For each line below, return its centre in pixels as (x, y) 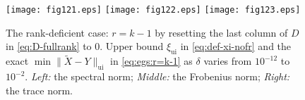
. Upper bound (132, 46)
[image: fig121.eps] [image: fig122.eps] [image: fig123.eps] (153, 10)
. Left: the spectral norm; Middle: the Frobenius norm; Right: (157, 76)
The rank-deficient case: (57, 32)
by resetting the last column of (221, 32)
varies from (228, 61)
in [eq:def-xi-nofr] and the (236, 46)
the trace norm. (39, 90)
